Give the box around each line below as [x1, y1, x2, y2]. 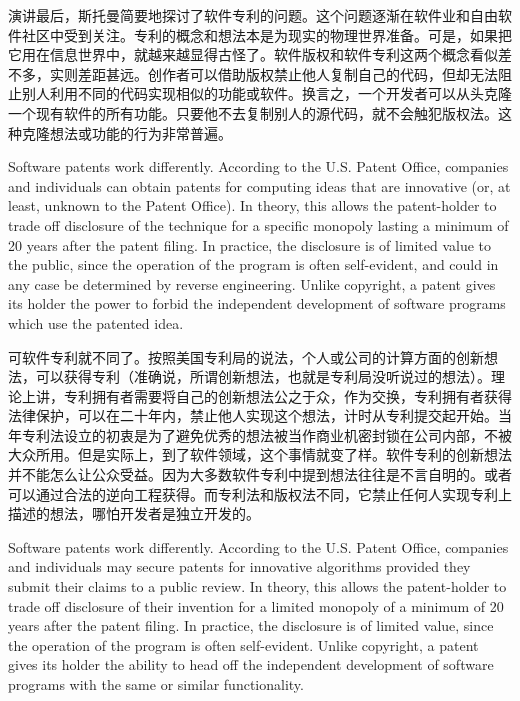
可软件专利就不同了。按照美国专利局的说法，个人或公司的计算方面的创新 [8, 346, 484, 367]
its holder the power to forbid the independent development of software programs [8, 293, 506, 314]
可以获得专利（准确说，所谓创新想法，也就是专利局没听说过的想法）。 [35, 366, 491, 387]
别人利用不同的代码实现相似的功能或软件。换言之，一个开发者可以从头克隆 [21, 83, 512, 104]
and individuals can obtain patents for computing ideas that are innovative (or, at [8, 175, 511, 196]
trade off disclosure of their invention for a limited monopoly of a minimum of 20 [8, 595, 504, 616]
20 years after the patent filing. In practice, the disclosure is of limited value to [8, 234, 492, 255]
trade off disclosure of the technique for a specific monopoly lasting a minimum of [8, 214, 509, 235]
